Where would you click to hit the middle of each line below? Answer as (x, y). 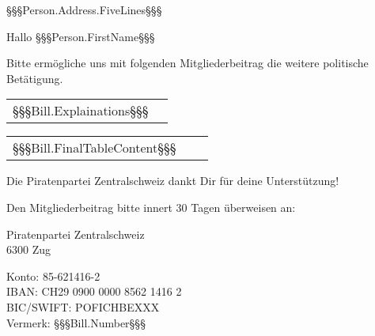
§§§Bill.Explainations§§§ (81, 111)
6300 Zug (28, 249)
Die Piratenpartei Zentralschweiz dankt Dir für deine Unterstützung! (173, 181)
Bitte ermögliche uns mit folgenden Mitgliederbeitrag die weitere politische (187, 63)
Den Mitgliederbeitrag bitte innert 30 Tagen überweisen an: (151, 207)
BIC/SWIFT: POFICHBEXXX (83, 306)
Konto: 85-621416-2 (53, 276)
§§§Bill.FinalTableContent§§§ (95, 148)
